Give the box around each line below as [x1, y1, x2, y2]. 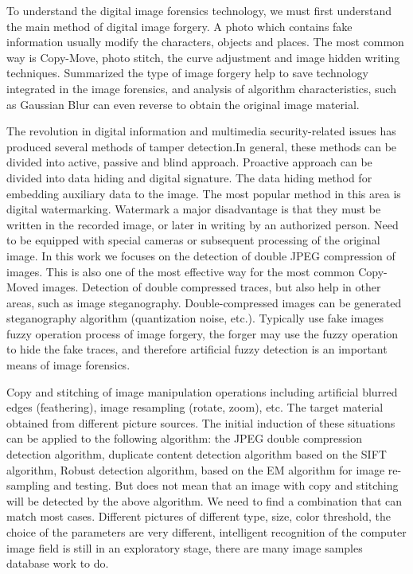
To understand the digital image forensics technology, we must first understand [6, 2, 392, 18]
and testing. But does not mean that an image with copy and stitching [53, 477, 399, 494]
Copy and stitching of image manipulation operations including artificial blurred [6, 383, 398, 400]
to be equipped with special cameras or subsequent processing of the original [6, 232, 380, 248]
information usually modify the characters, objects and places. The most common [6, 33, 404, 50]
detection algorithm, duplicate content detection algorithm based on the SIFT [6, 446, 387, 463]
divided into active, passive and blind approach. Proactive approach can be [6, 154, 372, 170]
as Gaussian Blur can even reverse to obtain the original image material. [6, 96, 360, 112]
